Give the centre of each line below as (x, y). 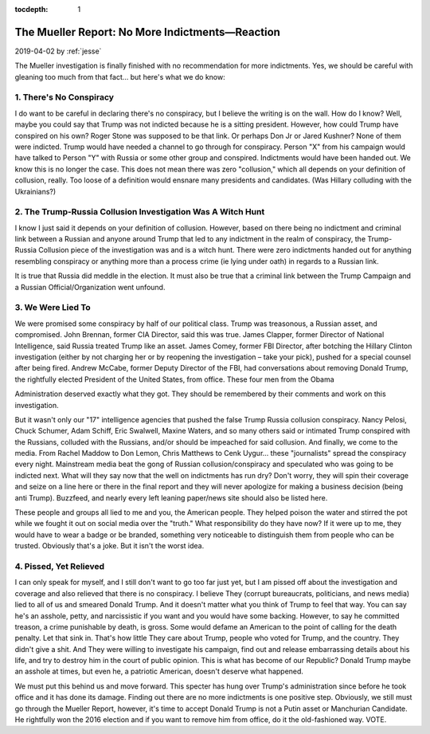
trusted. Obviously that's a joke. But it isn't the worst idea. (109, 546)
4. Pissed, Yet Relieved (60, 566)
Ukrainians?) (35, 191)
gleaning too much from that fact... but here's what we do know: (120, 77)
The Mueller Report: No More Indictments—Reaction (147, 32)
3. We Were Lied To (53, 308)
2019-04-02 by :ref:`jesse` (58, 51)
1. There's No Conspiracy (64, 97)
